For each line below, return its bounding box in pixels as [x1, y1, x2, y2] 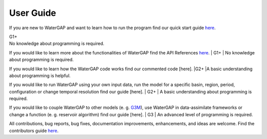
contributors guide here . [9, 128, 59, 134]
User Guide [9, 7, 56, 18]
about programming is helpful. [9, 72, 71, 79]
